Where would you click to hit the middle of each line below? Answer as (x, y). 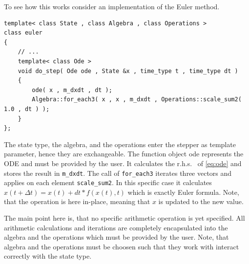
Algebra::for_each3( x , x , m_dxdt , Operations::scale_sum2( (137, 100)
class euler (23, 33)
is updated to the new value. (201, 201)
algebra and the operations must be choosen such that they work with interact (122, 246)
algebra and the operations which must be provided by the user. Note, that (116, 237)
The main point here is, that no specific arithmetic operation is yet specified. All (124, 218)
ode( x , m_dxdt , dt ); (72, 90)
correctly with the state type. (48, 256)
